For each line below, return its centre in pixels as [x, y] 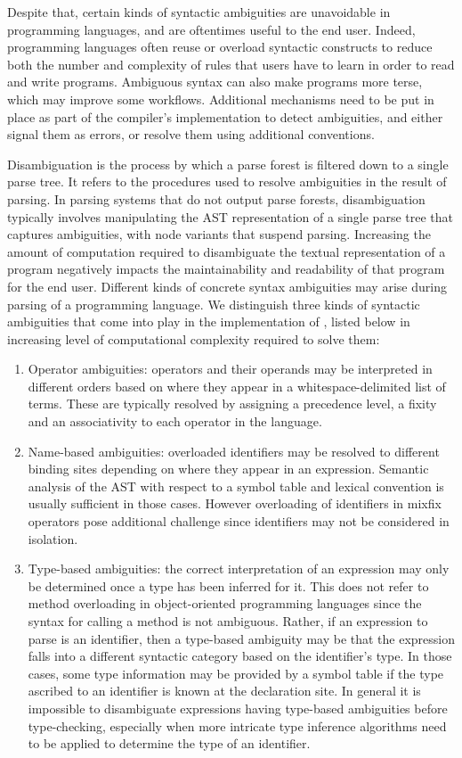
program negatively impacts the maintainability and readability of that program [226, 269]
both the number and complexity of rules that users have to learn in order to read [231, 64]
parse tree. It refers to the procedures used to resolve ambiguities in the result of [227, 181]
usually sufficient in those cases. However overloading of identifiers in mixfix [235, 503]
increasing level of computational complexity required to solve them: [194, 338]
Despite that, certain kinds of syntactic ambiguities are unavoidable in [199, 12]
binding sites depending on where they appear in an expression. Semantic [228, 469]
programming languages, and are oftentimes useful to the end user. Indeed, [211, 29]
